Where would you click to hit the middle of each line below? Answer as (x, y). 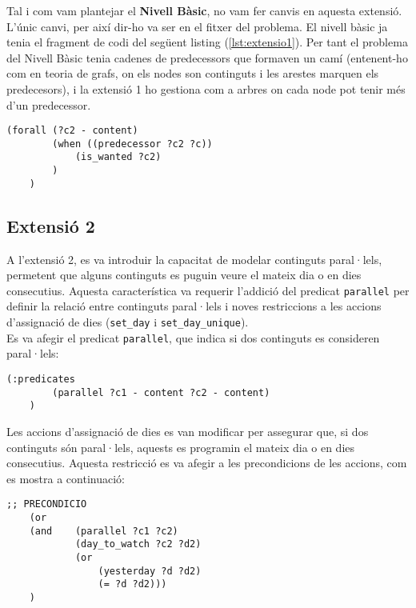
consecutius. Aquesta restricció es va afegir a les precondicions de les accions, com (207, 463)
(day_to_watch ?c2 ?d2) (138, 544)
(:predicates (41, 379)
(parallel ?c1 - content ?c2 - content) (161, 392)
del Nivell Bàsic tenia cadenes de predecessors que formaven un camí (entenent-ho (207, 57)
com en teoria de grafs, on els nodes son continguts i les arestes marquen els (193, 73)
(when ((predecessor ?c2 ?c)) (132, 144)
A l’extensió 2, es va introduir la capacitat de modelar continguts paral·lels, (194, 259)
